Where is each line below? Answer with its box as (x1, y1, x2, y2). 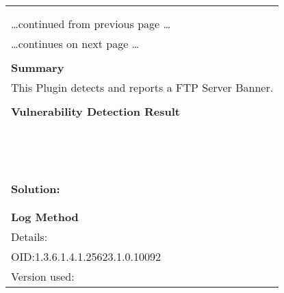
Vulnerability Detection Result (11, 103, 180, 119)
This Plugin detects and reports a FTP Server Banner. (11, 79, 274, 95)
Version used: (11, 268, 75, 284)
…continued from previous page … (11, 16, 171, 31)
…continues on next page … (11, 36, 140, 51)
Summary (11, 60, 64, 75)
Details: (11, 229, 48, 244)
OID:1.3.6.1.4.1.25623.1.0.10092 (11, 249, 161, 264)
